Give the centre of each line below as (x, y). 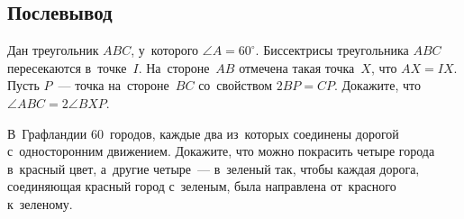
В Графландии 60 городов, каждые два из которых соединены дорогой (203, 133)
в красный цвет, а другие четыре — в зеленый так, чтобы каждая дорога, (214, 168)
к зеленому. (40, 203)
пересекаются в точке (67, 67)
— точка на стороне (114, 85)
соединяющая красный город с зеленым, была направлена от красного (202, 186)
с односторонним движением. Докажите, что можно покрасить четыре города (221, 151)
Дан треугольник (53, 50)
